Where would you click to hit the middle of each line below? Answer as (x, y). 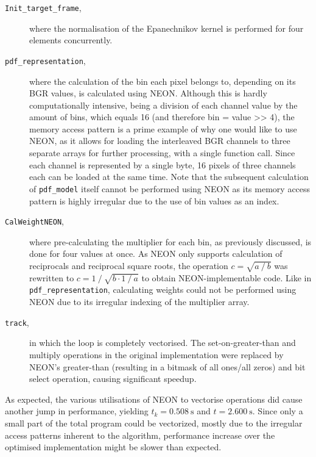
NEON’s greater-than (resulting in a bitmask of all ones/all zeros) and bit (167, 366)
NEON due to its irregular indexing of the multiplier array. (139, 302)
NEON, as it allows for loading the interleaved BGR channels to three (160, 141)
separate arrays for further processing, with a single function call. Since (162, 153)
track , (17, 322)
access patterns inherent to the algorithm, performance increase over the (140, 435)
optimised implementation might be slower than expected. (113, 447)
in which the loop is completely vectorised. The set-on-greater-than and (163, 343)
